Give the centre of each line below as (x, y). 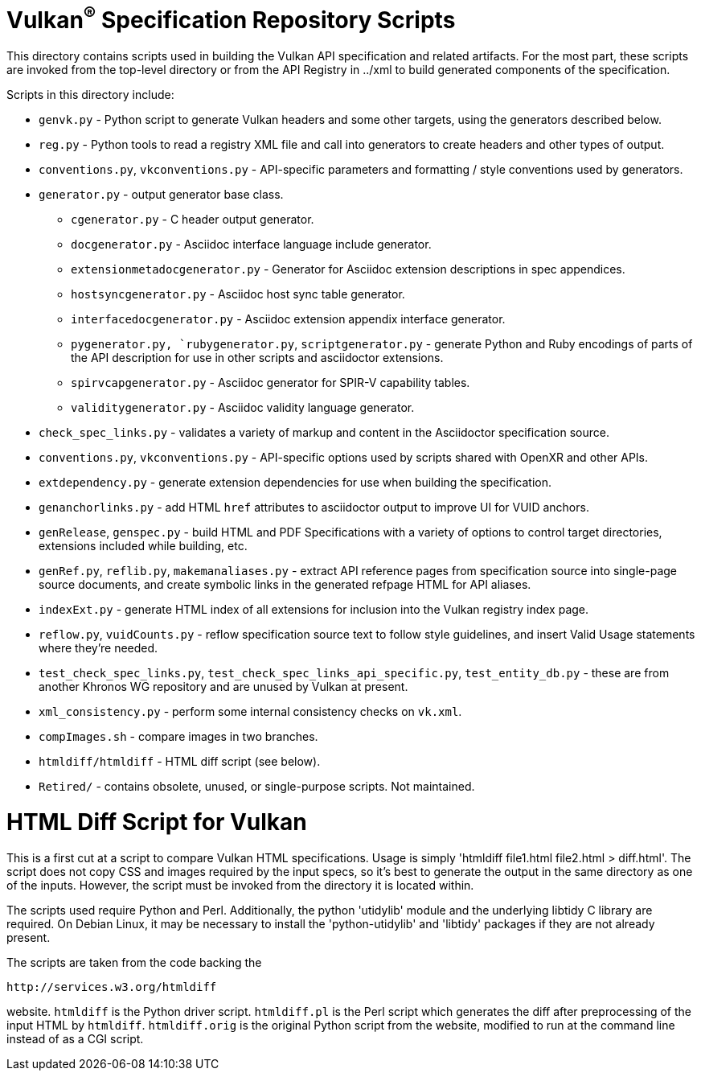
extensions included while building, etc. (143, 546)
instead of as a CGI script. (75, 1038)
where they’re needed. (98, 648)
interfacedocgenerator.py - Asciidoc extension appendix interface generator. (288, 319)
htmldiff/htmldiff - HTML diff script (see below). (180, 762)
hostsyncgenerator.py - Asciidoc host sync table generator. (238, 294)
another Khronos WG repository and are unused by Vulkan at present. (223, 687)
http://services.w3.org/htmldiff (112, 987)
